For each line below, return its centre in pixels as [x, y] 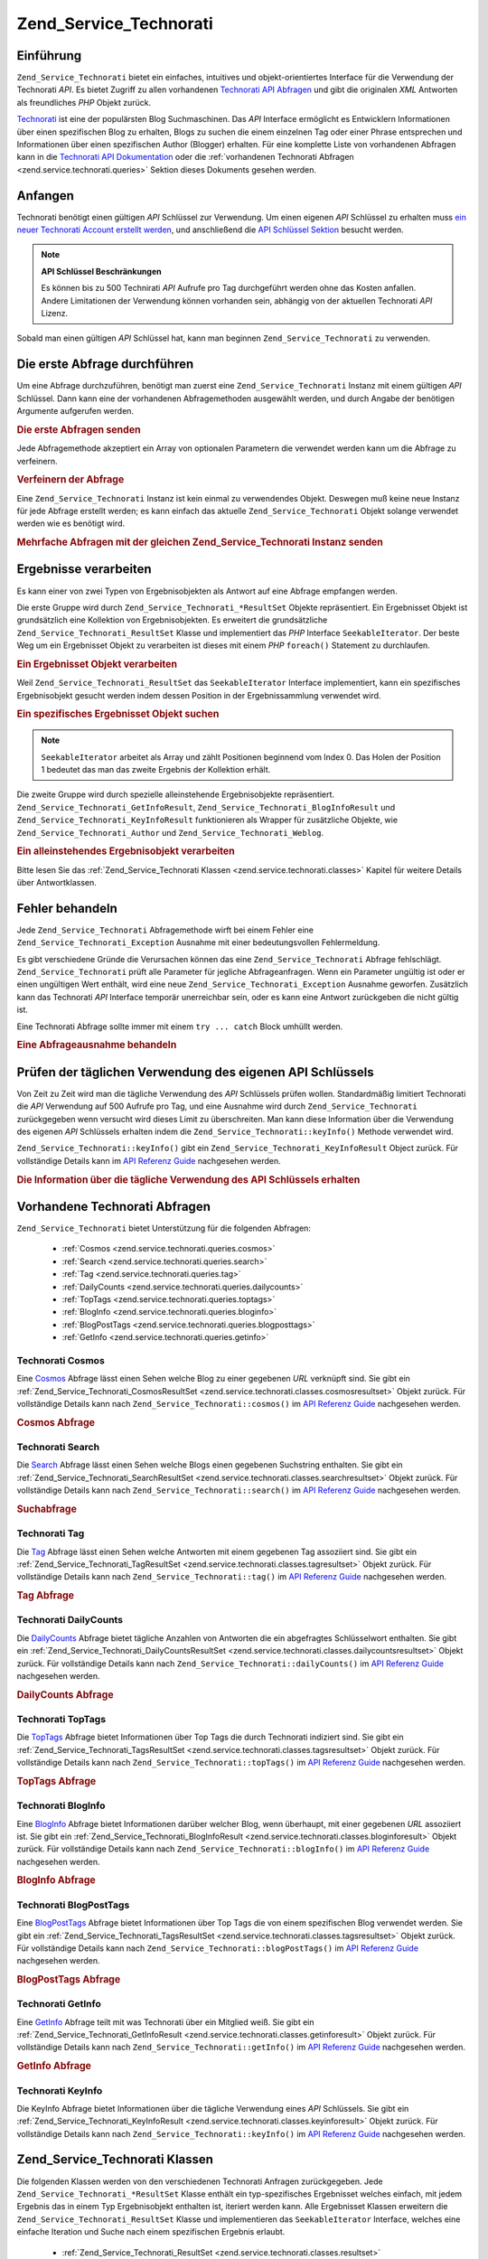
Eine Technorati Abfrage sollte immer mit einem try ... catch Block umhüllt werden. [180, 1026]
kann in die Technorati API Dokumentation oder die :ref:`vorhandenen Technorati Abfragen [185, 157]
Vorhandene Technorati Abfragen [114, 1206]
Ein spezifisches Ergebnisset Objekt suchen [118, 714]
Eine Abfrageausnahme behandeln [97, 1045]
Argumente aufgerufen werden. [75, 411]
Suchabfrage [47, 1509]
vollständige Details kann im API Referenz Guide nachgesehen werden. [149, 1160]
